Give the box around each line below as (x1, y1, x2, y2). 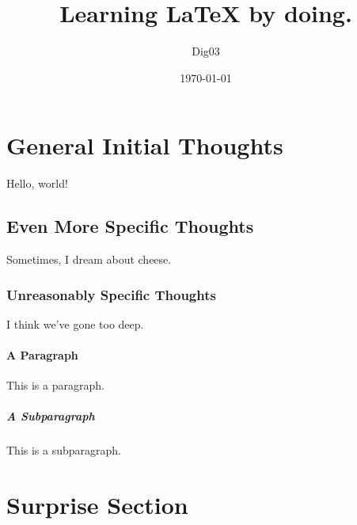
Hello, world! (6, 175, 68, 192)
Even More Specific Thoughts (6, 214, 254, 238)
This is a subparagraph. (6, 442, 121, 458)
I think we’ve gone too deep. (6, 315, 144, 332)
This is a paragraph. (6, 377, 104, 394)
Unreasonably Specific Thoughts (6, 284, 216, 304)
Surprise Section (6, 489, 188, 521)
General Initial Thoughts (6, 129, 283, 162)
